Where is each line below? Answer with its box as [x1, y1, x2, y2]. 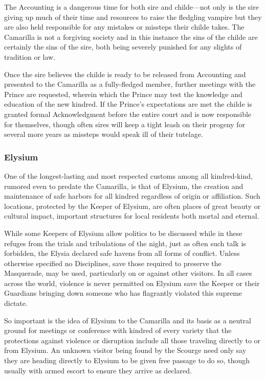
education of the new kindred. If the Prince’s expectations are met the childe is [4, 99, 252, 109]
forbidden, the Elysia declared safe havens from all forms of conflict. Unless [4, 248, 240, 258]
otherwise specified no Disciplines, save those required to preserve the [4, 257, 221, 268]
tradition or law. [4, 51, 56, 62]
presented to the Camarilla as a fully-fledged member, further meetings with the [4, 79, 256, 89]
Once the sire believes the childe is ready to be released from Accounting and [4, 68, 246, 79]
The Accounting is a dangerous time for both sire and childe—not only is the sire [4, 2, 259, 12]
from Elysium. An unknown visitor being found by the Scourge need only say [4, 345, 247, 356]
